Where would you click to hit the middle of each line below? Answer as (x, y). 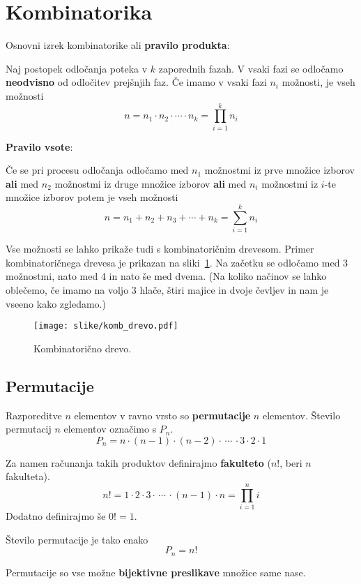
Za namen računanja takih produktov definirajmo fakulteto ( (138, 462)
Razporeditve (34, 415)
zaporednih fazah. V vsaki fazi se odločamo (251, 68)
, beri (291, 462)
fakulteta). (28, 476)
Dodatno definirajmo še (56, 516)
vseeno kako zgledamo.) (56, 303)
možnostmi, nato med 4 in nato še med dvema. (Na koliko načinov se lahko (166, 276)
